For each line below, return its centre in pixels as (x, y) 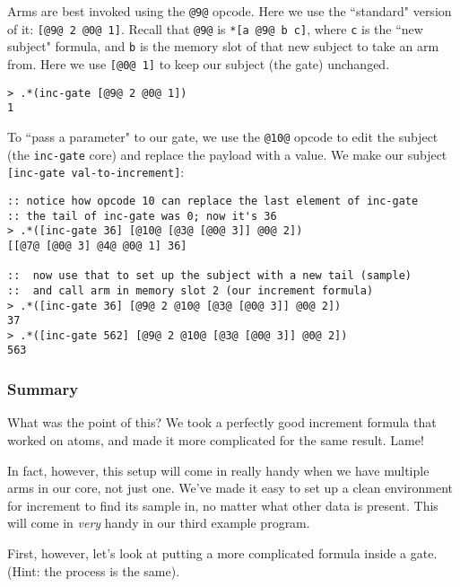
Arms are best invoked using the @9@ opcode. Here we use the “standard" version (230, 11)
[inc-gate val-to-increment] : (96, 172)
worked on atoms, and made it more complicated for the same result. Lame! (216, 439)
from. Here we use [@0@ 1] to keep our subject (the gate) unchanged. (199, 63)
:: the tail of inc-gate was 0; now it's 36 (142, 216)
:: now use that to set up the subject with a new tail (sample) (210, 276)
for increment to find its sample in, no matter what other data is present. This (223, 505)
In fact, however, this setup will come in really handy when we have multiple (218, 470)
